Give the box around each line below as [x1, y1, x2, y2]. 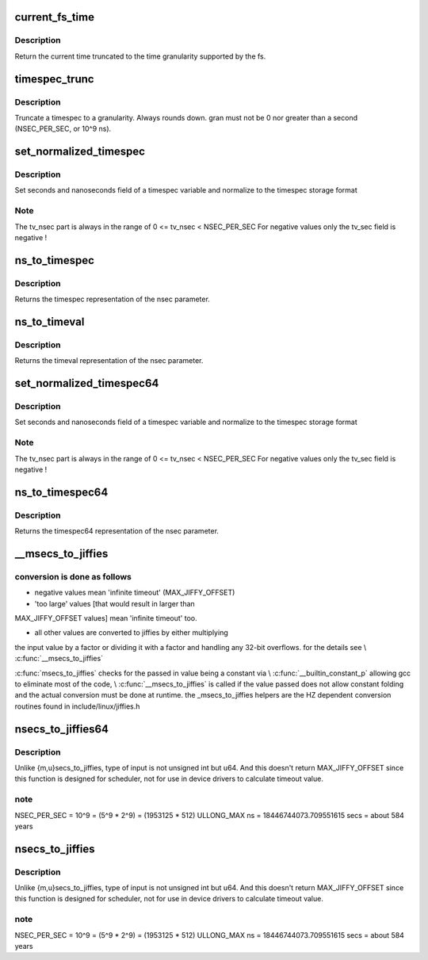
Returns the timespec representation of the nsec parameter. [14, 294, 210, 304]
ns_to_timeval [14, 315, 85, 328]
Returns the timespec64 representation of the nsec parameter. [14, 526, 220, 536]
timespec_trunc [14, 72, 94, 86]
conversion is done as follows [14, 571, 132, 582]
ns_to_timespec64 [14, 485, 109, 499]
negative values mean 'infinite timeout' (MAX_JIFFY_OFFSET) [34, 587, 235, 598]
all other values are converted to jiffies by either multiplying [34, 628, 229, 637]
